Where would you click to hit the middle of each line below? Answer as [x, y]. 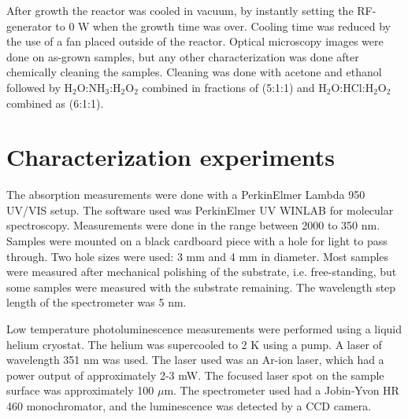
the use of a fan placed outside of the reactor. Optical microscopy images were [195, 41]
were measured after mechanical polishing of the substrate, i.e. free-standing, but [202, 272]
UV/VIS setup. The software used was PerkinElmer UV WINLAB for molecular [200, 209]
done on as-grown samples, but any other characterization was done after [183, 56]
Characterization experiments [171, 157]
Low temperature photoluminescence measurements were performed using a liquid [204, 329]
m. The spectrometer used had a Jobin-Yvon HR [282, 390]
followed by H [39, 87]
